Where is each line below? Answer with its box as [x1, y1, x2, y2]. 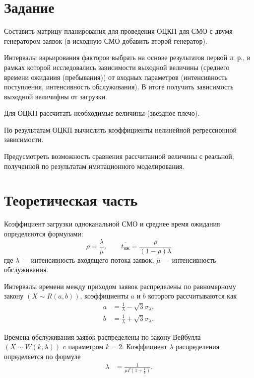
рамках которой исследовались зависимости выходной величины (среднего [4, 62, 230, 72]
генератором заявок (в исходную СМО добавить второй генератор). [4, 35, 207, 46]
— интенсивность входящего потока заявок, [21, 254, 154, 265]
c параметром [63, 341, 104, 352]
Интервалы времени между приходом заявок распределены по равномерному [4, 281, 236, 291]
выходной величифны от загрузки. [4, 91, 107, 101]
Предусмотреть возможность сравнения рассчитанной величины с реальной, [4, 151, 234, 161]
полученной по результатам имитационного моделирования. [4, 160, 185, 171]
